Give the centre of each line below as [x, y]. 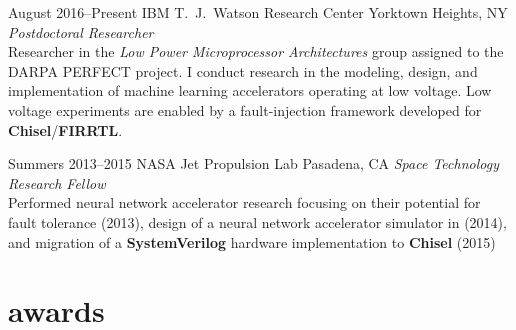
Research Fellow [57, 182]
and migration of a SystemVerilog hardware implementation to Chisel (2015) [252, 241]
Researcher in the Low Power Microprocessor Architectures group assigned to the [256, 51]
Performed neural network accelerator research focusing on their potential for [244, 202]
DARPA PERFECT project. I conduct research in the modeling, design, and [243, 70]
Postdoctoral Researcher [81, 31]
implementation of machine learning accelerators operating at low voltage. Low [250, 90]
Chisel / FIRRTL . [65, 129]
